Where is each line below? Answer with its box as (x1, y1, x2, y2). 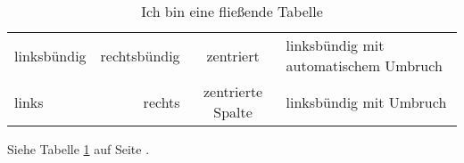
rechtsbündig (100, 45, 180, 66)
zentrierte (203, 81, 263, 102)
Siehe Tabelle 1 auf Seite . (7, 140, 150, 158)
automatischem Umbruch (286, 55, 443, 76)
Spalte (213, 102, 253, 122)
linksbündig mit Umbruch (286, 91, 447, 112)
